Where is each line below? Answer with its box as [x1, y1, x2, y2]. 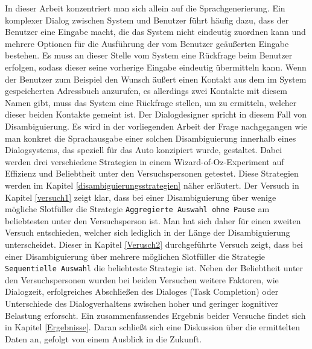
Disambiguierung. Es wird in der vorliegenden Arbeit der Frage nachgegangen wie [5, 119, 307, 132]
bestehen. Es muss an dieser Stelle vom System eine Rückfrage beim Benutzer [5, 49, 293, 61]
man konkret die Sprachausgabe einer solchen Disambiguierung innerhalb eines [5, 131, 296, 144]
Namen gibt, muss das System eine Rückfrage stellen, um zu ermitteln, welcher [5, 96, 297, 108]
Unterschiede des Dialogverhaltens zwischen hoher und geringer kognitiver [5, 297, 279, 309]
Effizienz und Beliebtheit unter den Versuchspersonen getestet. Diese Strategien [5, 167, 299, 180]
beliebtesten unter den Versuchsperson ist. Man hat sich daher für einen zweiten [5, 214, 301, 227]
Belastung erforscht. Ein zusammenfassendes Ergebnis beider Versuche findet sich [5, 309, 306, 321]
